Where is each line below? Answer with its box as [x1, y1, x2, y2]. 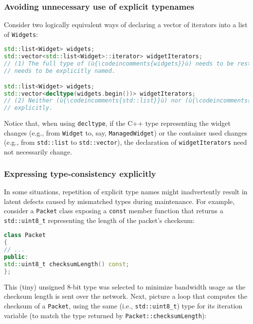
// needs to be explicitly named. [4, 68, 116, 75]
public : [4, 254, 29, 261]
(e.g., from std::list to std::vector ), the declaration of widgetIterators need [4, 137, 247, 147]
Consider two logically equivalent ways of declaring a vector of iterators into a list [4, 19, 248, 30]
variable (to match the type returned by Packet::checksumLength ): [4, 310, 207, 320]
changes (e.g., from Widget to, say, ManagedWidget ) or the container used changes [4, 127, 248, 137]
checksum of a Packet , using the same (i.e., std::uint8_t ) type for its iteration [4, 300, 243, 310]
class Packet [4, 232, 46, 239]
